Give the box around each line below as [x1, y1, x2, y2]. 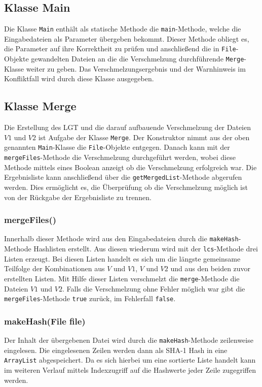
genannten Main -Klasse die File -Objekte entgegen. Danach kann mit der [4, 142, 230, 152]
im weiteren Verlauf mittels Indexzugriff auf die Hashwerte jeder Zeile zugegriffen [4, 364, 256, 375]
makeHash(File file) [4, 314, 86, 327]
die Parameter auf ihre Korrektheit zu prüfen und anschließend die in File [4, 43, 236, 54]
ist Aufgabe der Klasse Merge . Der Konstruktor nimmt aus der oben [38, 132, 250, 142]
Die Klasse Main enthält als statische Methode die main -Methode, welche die [4, 23, 241, 34]
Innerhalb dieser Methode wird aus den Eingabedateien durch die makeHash [4, 233, 239, 244]
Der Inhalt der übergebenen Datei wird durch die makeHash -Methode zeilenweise [4, 335, 253, 345]
